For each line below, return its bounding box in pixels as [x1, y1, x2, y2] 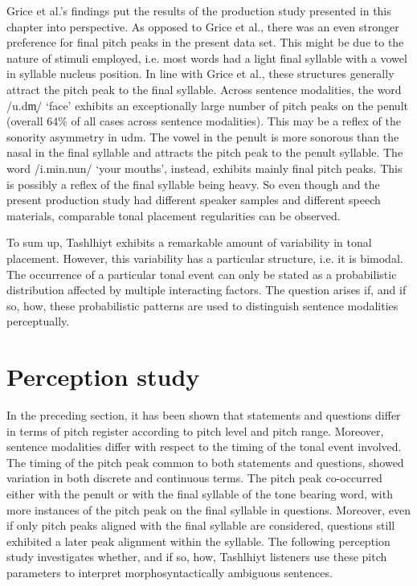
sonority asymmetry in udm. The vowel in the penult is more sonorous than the [6, 128, 399, 145]
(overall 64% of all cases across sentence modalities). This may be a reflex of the [6, 113, 401, 129]
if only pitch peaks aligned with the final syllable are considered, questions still [6, 517, 395, 534]
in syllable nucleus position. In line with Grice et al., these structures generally [6, 65, 395, 82]
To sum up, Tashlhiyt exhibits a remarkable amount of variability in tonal [6, 234, 372, 251]
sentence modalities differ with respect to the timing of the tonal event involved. [6, 438, 402, 455]
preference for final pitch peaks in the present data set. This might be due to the [6, 34, 404, 51]
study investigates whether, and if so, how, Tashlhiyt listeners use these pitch [6, 548, 387, 565]
